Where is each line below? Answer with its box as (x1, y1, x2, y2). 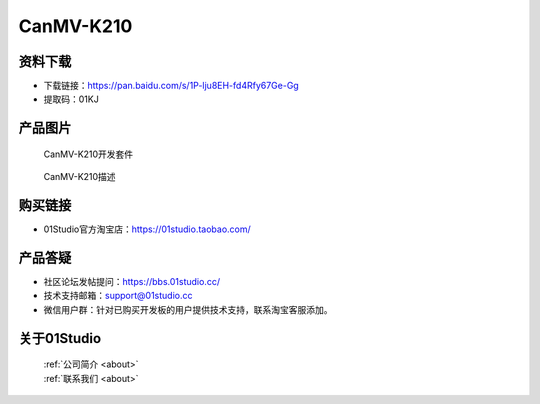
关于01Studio (18, 330, 102, 347)
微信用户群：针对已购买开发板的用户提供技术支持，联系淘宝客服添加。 (43, 303, 333, 315)
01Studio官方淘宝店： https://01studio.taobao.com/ (43, 223, 252, 235)
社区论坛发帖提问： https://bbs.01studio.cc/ (43, 276, 220, 288)
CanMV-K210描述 (43, 171, 116, 183)
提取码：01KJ (43, 93, 99, 105)
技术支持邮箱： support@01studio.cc (43, 290, 193, 302)
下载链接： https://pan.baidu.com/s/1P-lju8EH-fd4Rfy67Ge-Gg (43, 80, 299, 92)
